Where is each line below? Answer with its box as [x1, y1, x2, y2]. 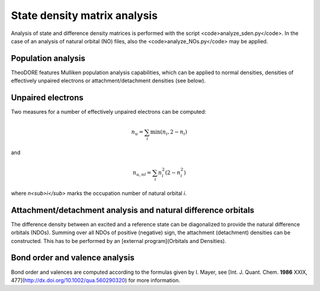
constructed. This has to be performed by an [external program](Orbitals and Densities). [11, 237, 226, 244]
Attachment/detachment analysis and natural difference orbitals [11, 205, 255, 215]
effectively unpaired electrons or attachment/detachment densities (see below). [11, 77, 206, 84]
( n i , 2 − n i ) [160, 129, 188, 137]
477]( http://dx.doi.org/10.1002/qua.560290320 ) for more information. [11, 276, 180, 284]
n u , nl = [132, 170, 152, 177]
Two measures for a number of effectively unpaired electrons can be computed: [11, 108, 207, 116]
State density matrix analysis [11, 9, 158, 22]
